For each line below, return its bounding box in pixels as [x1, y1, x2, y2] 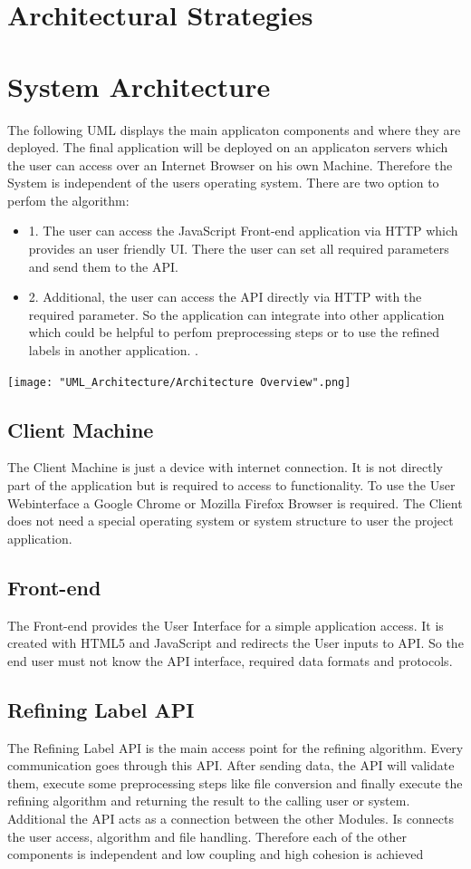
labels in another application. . [28, 341, 199, 360]
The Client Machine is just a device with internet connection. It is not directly [7, 458, 443, 477]
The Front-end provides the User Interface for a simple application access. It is [7, 615, 444, 634]
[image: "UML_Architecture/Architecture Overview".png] [7, 375, 351, 389]
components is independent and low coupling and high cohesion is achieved [7, 845, 424, 864]
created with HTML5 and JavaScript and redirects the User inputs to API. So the [7, 633, 464, 652]
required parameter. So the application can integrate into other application [28, 304, 445, 323]
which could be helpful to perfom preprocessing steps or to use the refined [28, 323, 440, 342]
